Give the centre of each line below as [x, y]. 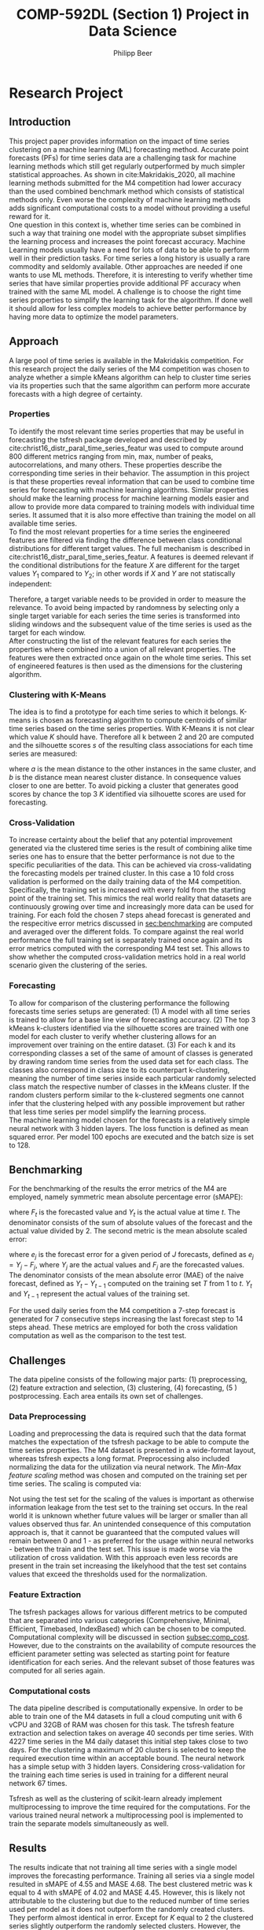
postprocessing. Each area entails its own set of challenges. [106, 1396]
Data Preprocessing [48, 1417]
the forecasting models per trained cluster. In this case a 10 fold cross [122, 873]
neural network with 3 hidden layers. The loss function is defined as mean [129, 1128]
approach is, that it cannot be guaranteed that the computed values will [125, 1533]
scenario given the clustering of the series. [78, 965]
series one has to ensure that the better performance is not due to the [122, 856]
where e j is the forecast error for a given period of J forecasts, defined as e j [132, 1255]
